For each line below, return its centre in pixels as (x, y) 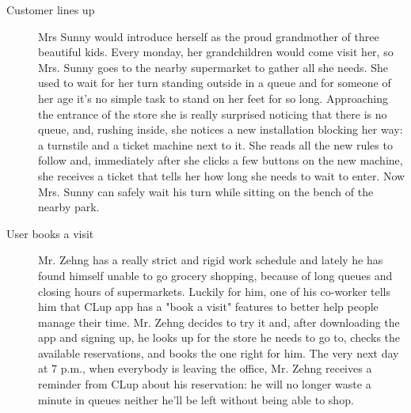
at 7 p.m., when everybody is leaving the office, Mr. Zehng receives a (205, 368)
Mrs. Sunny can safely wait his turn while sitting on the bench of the (206, 191)
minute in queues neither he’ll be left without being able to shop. (196, 399)
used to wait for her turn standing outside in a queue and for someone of (215, 83)
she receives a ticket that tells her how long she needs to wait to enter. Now (222, 175)
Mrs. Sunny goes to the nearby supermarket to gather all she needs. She (213, 67)
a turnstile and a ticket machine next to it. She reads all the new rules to (215, 144)
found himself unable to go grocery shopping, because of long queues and (215, 275)
